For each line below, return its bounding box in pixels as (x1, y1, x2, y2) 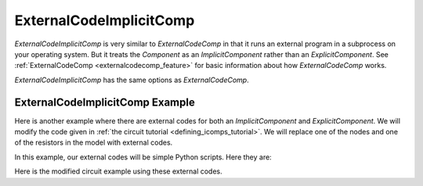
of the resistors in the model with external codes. (14, 138, 173, 148)
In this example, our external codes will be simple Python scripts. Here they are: (14, 152, 272, 162)
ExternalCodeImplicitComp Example (14, 95, 195, 109)
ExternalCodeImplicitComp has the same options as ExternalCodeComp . (14, 75, 250, 84)
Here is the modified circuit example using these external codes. (14, 166, 222, 176)
